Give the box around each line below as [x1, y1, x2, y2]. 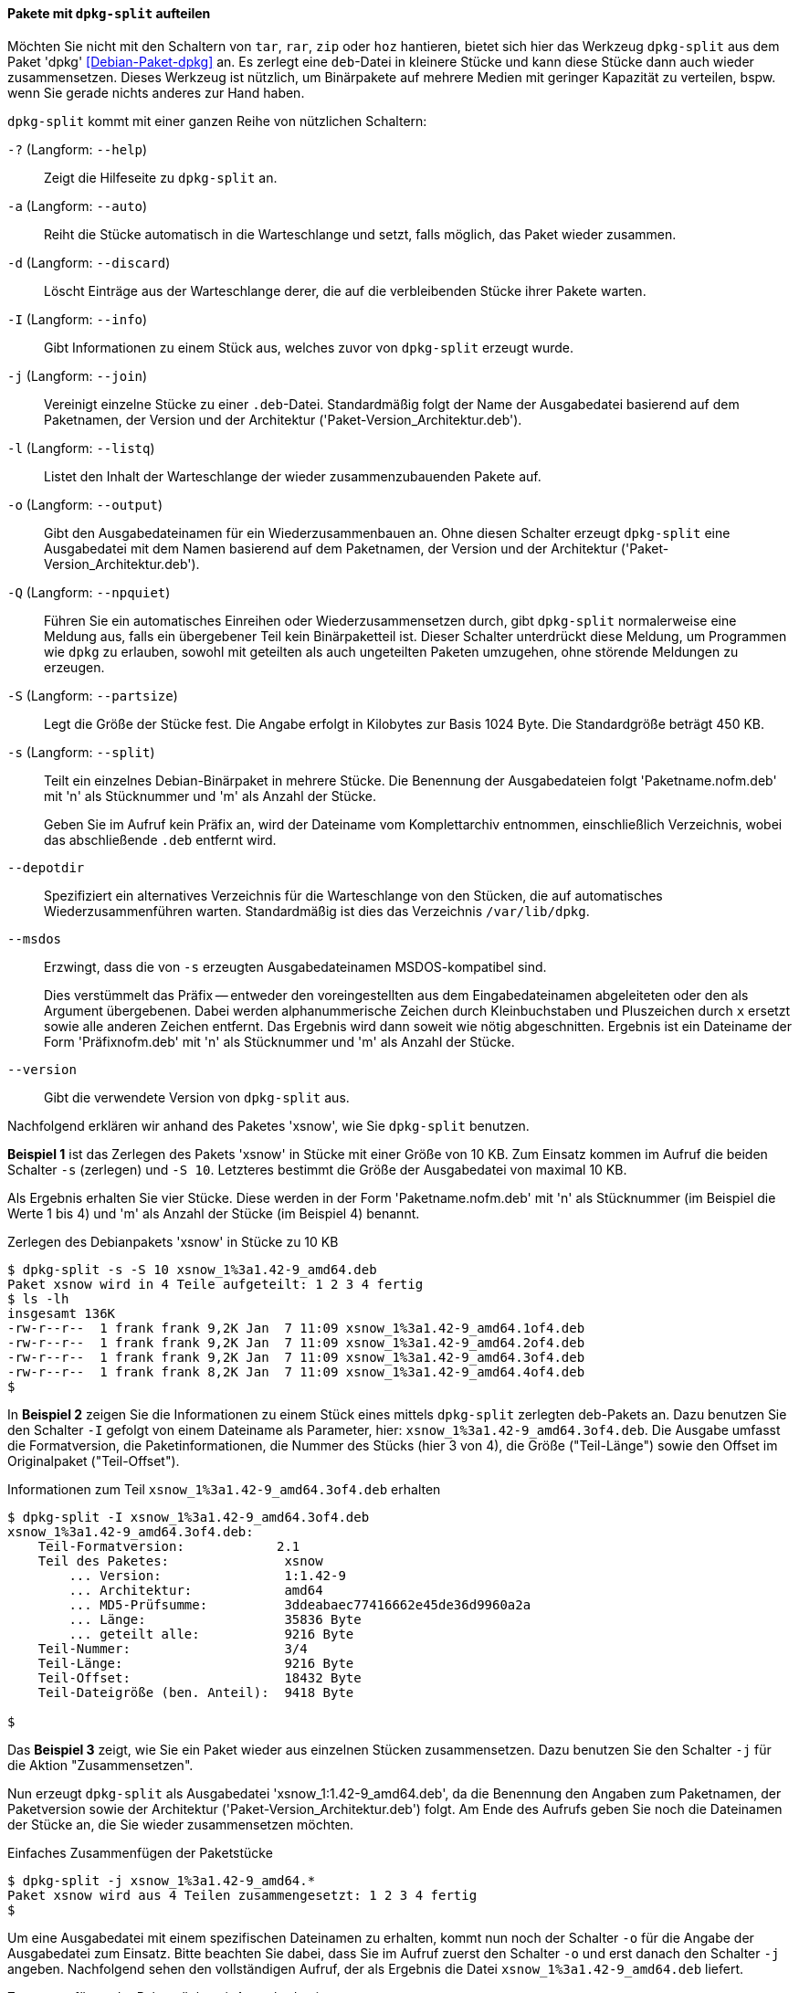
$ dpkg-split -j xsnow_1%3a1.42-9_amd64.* [7, 1872, 316, 1888]
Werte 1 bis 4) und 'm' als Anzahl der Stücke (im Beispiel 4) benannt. [7, 1205, 420, 1221]
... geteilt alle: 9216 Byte [68, 1626, 354, 1641]
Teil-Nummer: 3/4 [37, 1640, 308, 1656]
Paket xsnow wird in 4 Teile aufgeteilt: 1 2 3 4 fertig [7, 1276, 424, 1292]
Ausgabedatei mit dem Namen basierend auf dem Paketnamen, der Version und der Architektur [44, 540, 617, 556]
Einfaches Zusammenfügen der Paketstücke [7, 1844, 273, 1861]
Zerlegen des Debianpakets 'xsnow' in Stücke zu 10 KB [7, 1233, 339, 1250]
